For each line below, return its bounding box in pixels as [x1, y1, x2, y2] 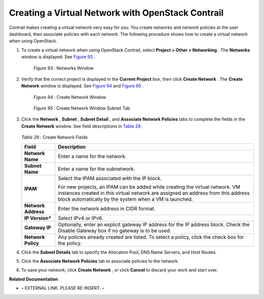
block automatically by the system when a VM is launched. [58, 196, 193, 203]
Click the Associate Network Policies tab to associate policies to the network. [21, 258, 179, 264]
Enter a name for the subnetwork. [58, 165, 135, 172]
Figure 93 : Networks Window [33, 65, 94, 71]
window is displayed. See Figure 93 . [21, 54, 95, 60]
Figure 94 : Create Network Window [33, 94, 107, 100]
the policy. [58, 240, 82, 247]
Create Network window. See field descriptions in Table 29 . [21, 123, 143, 129]
